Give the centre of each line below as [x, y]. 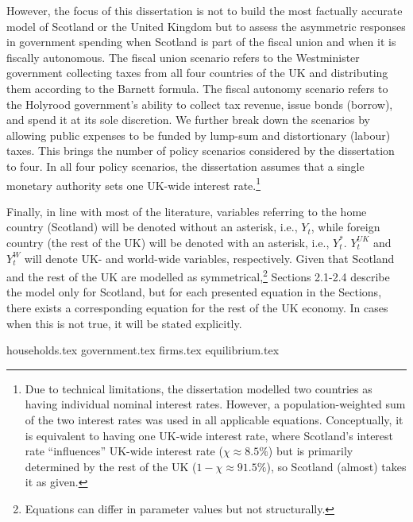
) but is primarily [311, 451]
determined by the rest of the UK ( [111, 466]
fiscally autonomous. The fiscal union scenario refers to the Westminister [183, 57]
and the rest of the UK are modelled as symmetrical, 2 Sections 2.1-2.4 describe [198, 275]
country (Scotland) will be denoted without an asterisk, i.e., [152, 227]
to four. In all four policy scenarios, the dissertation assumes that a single [185, 166]
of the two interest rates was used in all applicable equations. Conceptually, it [214, 419]
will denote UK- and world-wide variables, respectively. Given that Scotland [209, 258]
